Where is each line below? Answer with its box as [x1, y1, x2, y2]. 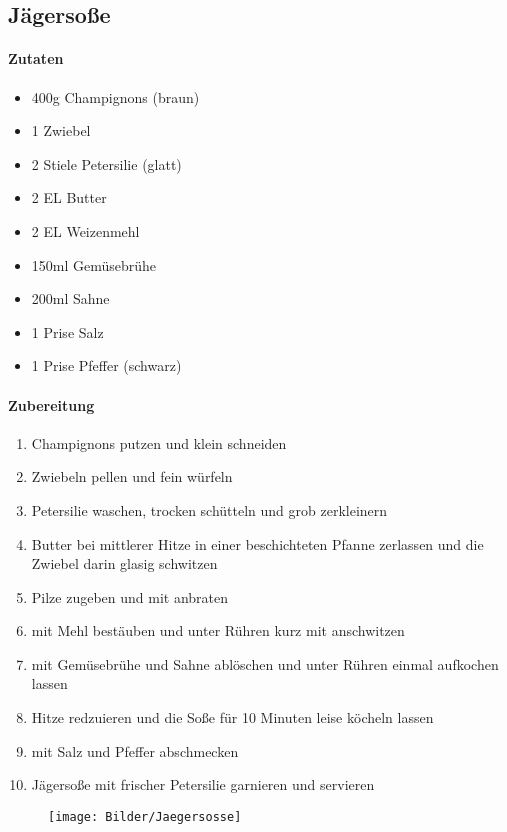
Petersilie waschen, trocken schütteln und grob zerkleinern [31, 499, 388, 520]
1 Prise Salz [31, 321, 104, 342]
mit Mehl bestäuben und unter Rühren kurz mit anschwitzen [31, 620, 405, 641]
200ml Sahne [31, 288, 110, 309]
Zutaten [8, 48, 64, 69]
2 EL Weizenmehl [31, 220, 140, 241]
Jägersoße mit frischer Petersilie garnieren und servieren [31, 774, 375, 795]
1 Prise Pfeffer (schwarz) [31, 355, 182, 376]
